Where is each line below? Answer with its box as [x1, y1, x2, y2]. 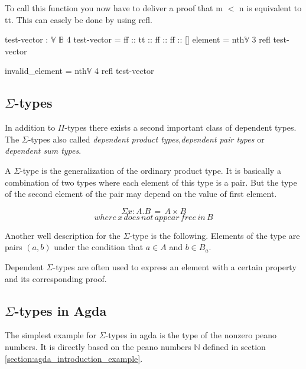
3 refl [252, 33, 271, 46]
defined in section [203, 340, 266, 352]
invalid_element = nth [5, 64, 87, 77]
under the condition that [54, 241, 144, 253]
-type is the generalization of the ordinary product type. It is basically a [20, 164, 281, 176]
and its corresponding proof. [5, 272, 107, 284]
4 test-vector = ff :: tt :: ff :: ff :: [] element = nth [66, 33, 245, 46]
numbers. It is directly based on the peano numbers [5, 340, 191, 352]
